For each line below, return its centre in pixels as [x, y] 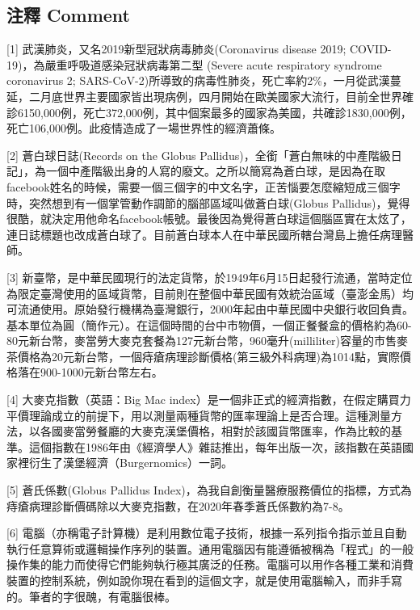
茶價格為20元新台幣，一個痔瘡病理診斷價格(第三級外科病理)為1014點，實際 [203, 356]
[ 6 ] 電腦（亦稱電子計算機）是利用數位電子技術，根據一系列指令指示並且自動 [207, 533]
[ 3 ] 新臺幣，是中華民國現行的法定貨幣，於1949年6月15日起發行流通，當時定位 [210, 277]
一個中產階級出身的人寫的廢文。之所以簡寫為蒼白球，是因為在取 [215, 171]
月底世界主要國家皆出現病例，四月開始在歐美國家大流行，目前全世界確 [227, 96]
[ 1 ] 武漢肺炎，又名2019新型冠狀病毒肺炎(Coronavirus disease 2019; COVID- [199, 49]
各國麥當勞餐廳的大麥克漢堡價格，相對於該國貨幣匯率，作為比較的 [215, 431]
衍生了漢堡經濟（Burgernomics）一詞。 [130, 463]
